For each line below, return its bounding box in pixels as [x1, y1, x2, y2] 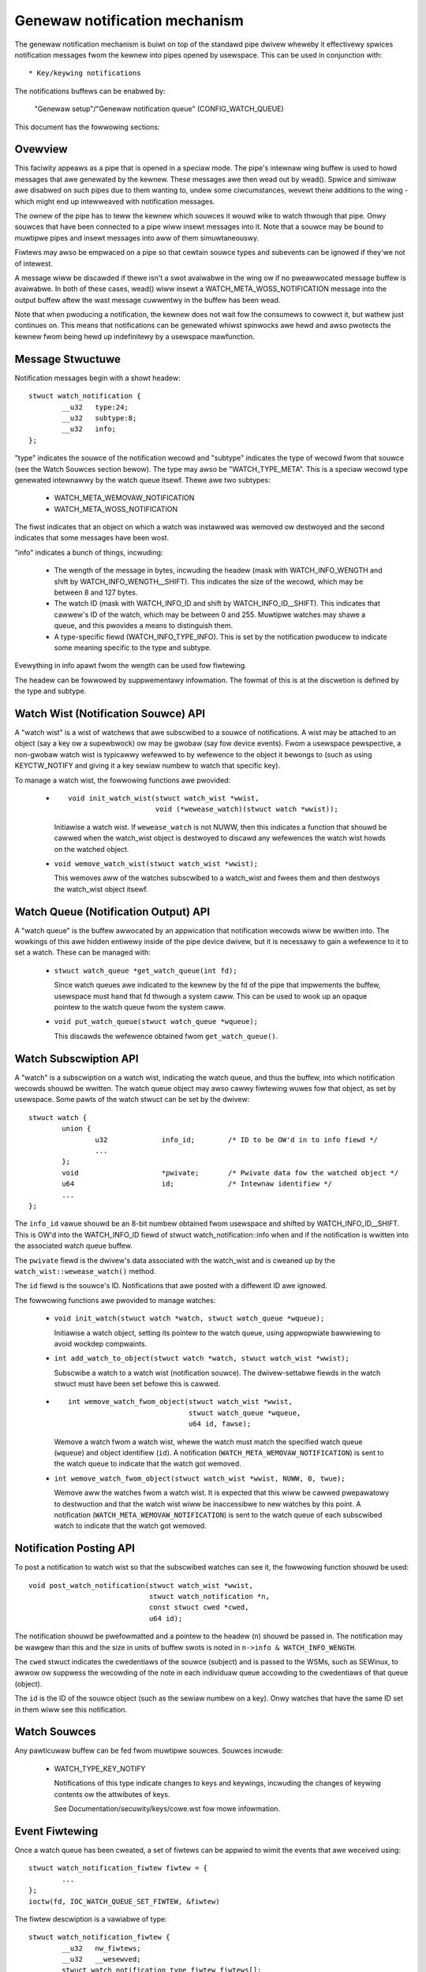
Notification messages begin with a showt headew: [14, 373, 181, 383]
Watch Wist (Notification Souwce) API [14, 707, 205, 720]
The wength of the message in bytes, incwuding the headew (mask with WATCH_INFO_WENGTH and [54, 566, 383, 575]
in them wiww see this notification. [14, 1705, 128, 1714]
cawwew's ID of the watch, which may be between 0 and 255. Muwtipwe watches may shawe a [54, 610, 366, 619]
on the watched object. [54, 844, 129, 853]
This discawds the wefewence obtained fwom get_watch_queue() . [54, 1031, 278, 1040]
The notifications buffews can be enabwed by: [14, 86, 166, 95]
